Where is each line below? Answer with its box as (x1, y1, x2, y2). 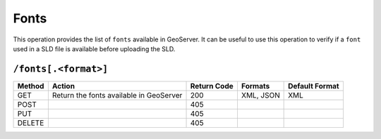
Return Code (190, 81, 234, 91)
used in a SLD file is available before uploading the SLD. (13, 44, 176, 53)
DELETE (17, 118, 44, 128)
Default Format (288, 81, 339, 91)
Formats (241, 81, 270, 91)
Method (17, 81, 44, 91)
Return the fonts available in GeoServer (52, 90, 183, 100)
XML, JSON (241, 90, 280, 100)
